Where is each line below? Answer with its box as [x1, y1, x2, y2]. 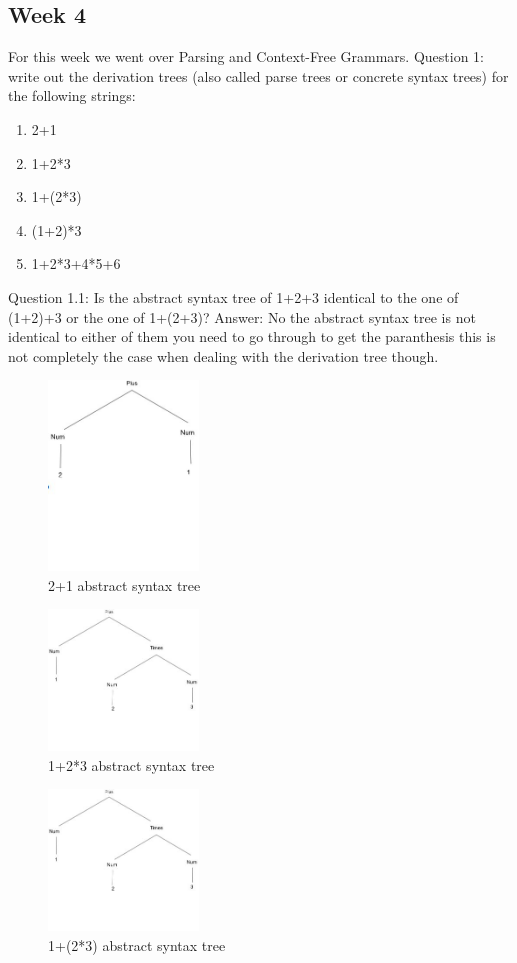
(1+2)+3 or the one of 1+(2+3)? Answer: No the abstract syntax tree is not [8, 306, 476, 327]
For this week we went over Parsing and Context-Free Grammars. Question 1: [8, 46, 485, 67]
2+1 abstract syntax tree [48, 574, 201, 595]
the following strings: [8, 85, 136, 106]
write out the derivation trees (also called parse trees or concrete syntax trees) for [8, 65, 509, 86]
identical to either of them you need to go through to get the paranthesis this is [8, 326, 496, 347]
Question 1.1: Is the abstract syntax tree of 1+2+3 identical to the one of [8, 286, 459, 307]
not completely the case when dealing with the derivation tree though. [8, 345, 439, 366]
